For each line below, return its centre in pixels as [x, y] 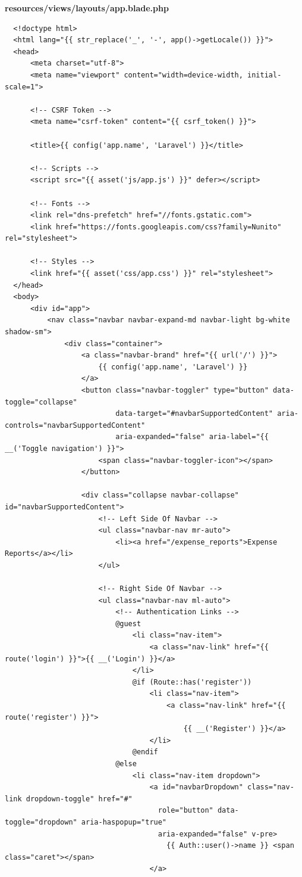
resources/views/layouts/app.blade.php [87, 8]
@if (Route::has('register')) [192, 682]
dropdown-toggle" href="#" [79, 799]
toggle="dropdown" [41, 822]
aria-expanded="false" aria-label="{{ [192, 437]
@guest [128, 623]
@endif [145, 752]
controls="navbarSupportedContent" [75, 425]
